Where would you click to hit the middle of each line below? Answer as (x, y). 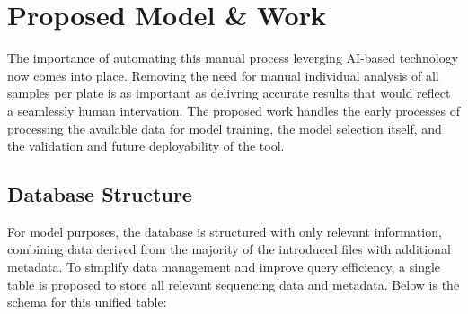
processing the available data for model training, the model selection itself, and (225, 128)
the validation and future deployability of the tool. (146, 146)
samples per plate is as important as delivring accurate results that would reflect (229, 93)
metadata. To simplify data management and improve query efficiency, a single (224, 267)
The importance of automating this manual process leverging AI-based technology (233, 58)
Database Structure (100, 194)
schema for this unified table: (87, 302)
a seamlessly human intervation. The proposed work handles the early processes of (234, 110)
